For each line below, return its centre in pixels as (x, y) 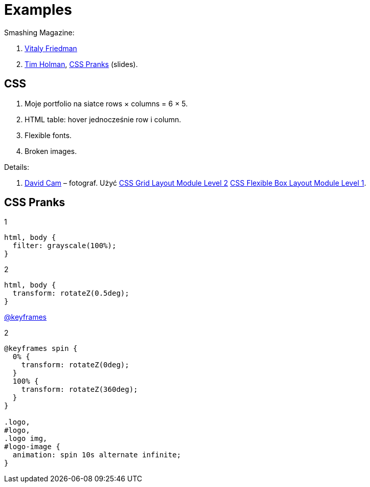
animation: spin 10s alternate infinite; (97, 455)
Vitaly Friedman (51, 48)
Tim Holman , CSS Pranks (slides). (81, 64)
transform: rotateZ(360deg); (80, 390)
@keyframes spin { (41, 349)
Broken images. (51, 151)
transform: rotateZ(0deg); (75, 365)
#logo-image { (32, 447)
